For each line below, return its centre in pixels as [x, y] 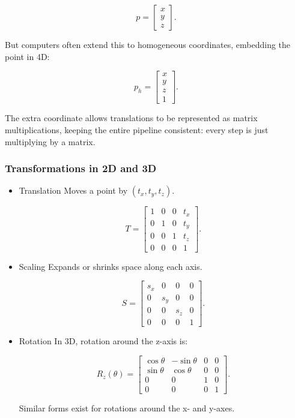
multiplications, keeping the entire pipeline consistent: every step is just [137, 129]
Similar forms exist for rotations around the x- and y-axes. [127, 408]
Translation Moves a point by [73, 190]
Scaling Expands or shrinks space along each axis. [111, 266]
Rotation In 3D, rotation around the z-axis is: [103, 340]
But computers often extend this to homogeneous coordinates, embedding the [148, 44]
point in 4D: [27, 56]
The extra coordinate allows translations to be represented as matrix [131, 118]
